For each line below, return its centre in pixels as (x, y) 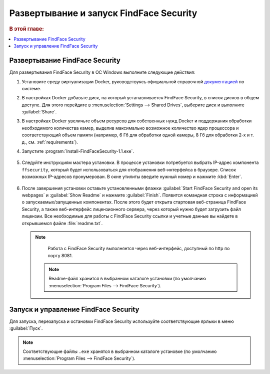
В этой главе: (27, 29)
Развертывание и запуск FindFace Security (103, 13)
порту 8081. (60, 255)
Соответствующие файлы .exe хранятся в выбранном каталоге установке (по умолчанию (120, 351)
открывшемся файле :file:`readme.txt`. (62, 223)
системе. (31, 88)
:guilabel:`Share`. (39, 112)
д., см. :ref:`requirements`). (50, 142)
